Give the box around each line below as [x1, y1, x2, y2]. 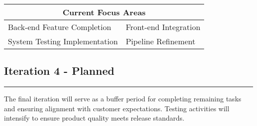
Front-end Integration [126, 21, 201, 32]
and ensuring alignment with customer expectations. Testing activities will [4, 103, 229, 113]
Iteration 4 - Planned [4, 63, 115, 78]
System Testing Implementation [8, 35, 118, 47]
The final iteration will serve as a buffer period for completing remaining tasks [4, 94, 242, 104]
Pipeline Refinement [126, 35, 196, 47]
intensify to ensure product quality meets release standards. [4, 113, 185, 123]
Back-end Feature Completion [8, 21, 111, 32]
